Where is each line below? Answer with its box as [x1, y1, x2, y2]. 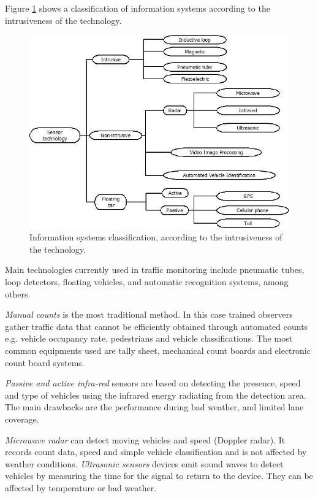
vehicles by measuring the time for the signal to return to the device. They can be [5, 469, 313, 482]
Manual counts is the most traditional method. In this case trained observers [5, 308, 293, 321]
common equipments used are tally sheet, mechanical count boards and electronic [5, 343, 311, 356]
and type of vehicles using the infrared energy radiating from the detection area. [5, 388, 306, 401]
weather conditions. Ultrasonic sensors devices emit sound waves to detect [5, 457, 284, 470]
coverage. [5, 412, 39, 425]
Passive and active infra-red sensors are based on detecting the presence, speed [5, 377, 301, 389]
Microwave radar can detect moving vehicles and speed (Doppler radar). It [5, 433, 286, 446]
